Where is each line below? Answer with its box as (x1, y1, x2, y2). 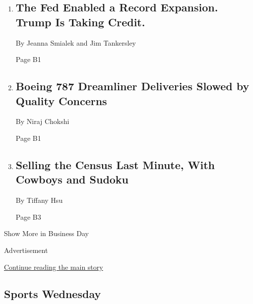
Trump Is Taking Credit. (15, 14, 145, 29)
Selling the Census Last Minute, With (15, 157, 215, 172)
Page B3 (15, 211, 41, 222)
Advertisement (4, 244, 48, 255)
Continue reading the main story (4, 261, 103, 272)
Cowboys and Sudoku (15, 172, 129, 187)
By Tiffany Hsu (15, 195, 63, 205)
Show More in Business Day (4, 228, 89, 239)
